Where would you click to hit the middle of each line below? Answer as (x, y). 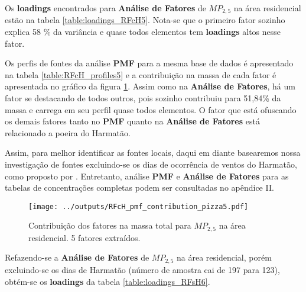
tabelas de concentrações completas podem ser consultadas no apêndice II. (139, 187)
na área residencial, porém (224, 257)
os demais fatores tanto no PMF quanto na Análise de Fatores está (132, 121)
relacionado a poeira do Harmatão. (68, 132)
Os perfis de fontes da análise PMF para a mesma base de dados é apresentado (149, 63)
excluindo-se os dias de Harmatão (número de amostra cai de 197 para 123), (142, 269)
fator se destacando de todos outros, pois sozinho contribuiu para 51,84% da (143, 98)
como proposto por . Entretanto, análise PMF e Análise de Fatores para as (147, 176)
